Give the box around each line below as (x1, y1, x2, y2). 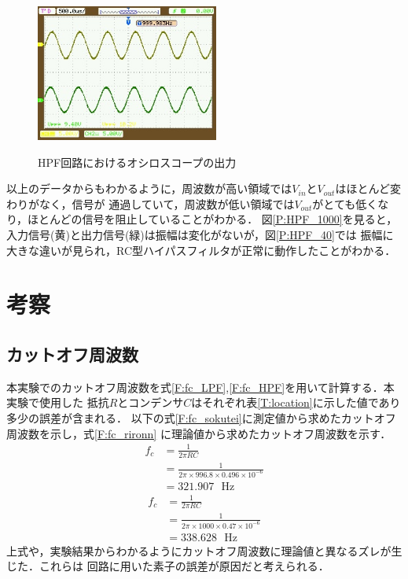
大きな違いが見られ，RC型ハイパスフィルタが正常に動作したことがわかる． (6, 242, 396, 258)
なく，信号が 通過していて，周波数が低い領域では (39, 195, 295, 212)
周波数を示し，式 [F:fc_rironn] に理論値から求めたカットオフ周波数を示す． (6, 425, 391, 441)
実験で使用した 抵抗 (6, 394, 109, 411)
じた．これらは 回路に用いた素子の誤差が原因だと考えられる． (6, 558, 329, 574)
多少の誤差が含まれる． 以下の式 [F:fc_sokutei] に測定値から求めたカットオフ (6, 409, 396, 426)
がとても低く (312, 195, 378, 212)
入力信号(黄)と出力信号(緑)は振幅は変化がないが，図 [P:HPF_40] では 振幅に (6, 227, 394, 243)
